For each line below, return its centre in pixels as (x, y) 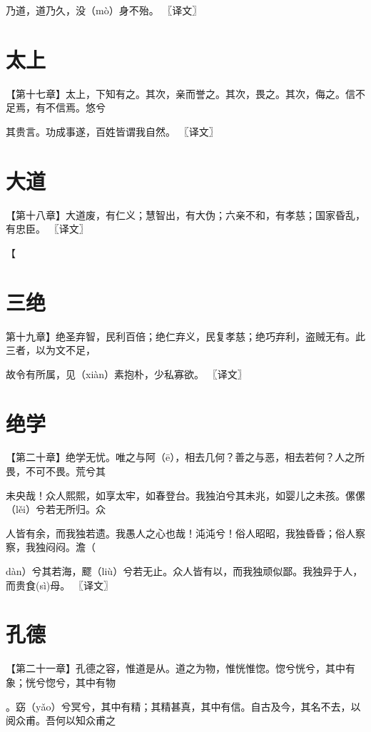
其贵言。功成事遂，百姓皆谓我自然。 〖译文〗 (112, 131)
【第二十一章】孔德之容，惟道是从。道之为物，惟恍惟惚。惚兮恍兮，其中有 (181, 668)
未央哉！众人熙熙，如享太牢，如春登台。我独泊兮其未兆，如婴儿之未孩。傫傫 (185, 495)
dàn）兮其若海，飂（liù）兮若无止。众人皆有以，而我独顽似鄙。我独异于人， (184, 571)
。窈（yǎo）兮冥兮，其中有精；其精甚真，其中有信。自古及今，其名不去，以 (183, 706)
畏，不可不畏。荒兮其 (56, 471)
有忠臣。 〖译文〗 (47, 229)
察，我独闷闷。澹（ (51, 547)
